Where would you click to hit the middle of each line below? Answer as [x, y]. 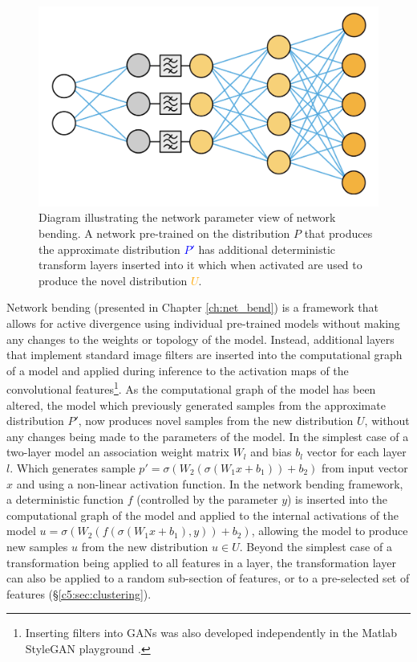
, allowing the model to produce [330, 531]
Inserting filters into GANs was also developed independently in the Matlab [211, 633]
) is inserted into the [338, 499]
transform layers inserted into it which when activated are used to [200, 265]
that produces [338, 233]
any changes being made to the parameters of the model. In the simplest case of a [208, 436]
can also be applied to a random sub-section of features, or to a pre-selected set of [208, 578]
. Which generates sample [73, 468]
